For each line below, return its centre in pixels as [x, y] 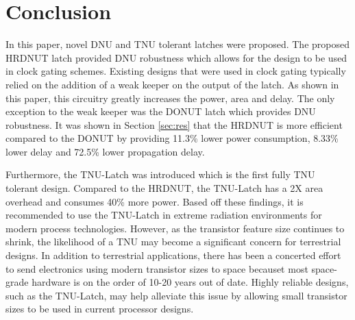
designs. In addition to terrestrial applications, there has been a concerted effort [173, 255]
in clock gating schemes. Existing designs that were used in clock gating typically [176, 71]
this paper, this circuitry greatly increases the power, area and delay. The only [170, 98]
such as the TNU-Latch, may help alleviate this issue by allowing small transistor [176, 295]
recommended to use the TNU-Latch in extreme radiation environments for [164, 215]
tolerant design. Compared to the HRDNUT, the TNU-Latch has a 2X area [164, 188]
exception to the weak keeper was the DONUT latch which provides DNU [161, 111]
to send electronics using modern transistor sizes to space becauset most [157, 268]
